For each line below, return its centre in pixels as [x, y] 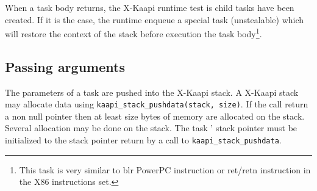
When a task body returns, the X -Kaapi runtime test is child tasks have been [150, 7]
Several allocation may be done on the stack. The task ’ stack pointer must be [151, 128]
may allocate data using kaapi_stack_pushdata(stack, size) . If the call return [157, 104]
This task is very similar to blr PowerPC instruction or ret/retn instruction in [165, 169]
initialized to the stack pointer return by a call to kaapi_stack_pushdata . [143, 140]
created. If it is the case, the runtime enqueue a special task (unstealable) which [155, 19]
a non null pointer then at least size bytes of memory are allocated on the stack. [155, 116]
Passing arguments [65, 66]
